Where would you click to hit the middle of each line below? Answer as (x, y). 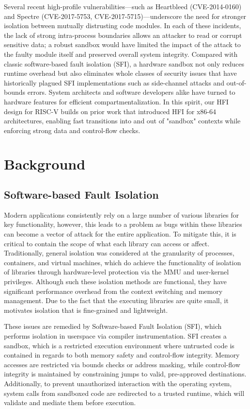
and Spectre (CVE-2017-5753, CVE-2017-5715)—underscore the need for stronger (125, 16)
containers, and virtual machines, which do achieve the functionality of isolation (123, 262)
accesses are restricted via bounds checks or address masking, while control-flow (122, 364)
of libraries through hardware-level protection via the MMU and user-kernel (117, 272)
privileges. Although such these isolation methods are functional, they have (115, 281)
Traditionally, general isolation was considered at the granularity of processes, (119, 253)
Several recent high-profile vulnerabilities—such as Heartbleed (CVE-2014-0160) (123, 6)
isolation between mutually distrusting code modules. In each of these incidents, (123, 26)
